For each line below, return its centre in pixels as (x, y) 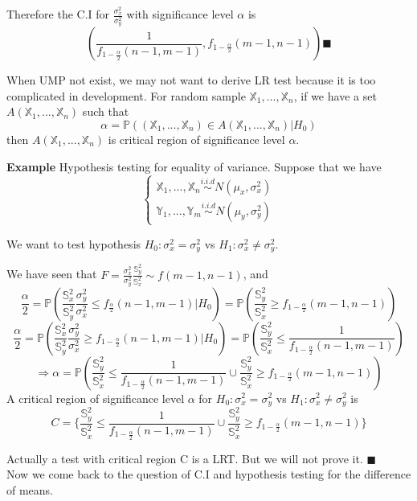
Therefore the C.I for (58, 14)
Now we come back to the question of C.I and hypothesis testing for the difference (209, 474)
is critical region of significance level (196, 139)
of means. (30, 489)
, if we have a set (335, 95)
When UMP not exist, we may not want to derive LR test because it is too (191, 80)
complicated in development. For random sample (126, 95)
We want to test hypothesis (74, 243)
